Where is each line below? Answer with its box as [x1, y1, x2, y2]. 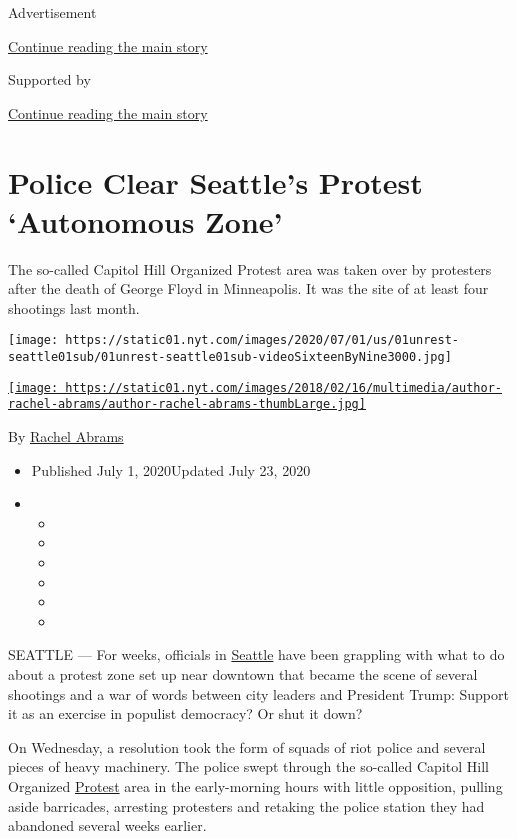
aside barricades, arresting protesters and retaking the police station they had [8, 795, 485, 816]
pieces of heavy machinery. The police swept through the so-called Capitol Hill [8, 756, 489, 777]
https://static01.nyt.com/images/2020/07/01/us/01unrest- [65, 333, 460, 348]
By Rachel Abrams [8, 426, 124, 447]
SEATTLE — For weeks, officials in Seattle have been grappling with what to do [8, 644, 505, 665]
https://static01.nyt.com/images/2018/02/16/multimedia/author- [65, 380, 502, 395]
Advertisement [8, 2, 97, 22]
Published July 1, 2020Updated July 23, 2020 [31, 459, 311, 480]
